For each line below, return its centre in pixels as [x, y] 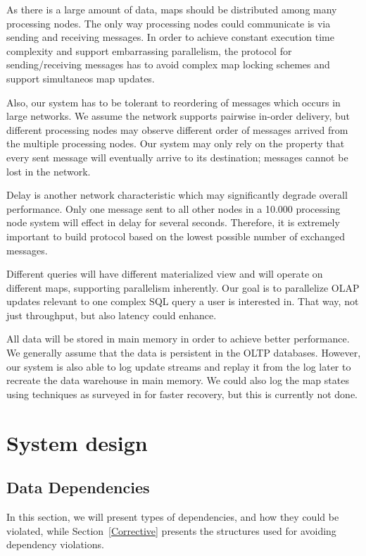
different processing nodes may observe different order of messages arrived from [177, 129]
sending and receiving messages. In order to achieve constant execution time [170, 37]
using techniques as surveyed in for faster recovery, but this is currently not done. [182, 394]
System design [77, 442]
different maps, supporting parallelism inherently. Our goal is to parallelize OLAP [183, 287]
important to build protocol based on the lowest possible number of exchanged [176, 236]
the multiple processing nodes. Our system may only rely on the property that [176, 143]
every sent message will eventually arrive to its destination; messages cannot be [177, 157]
